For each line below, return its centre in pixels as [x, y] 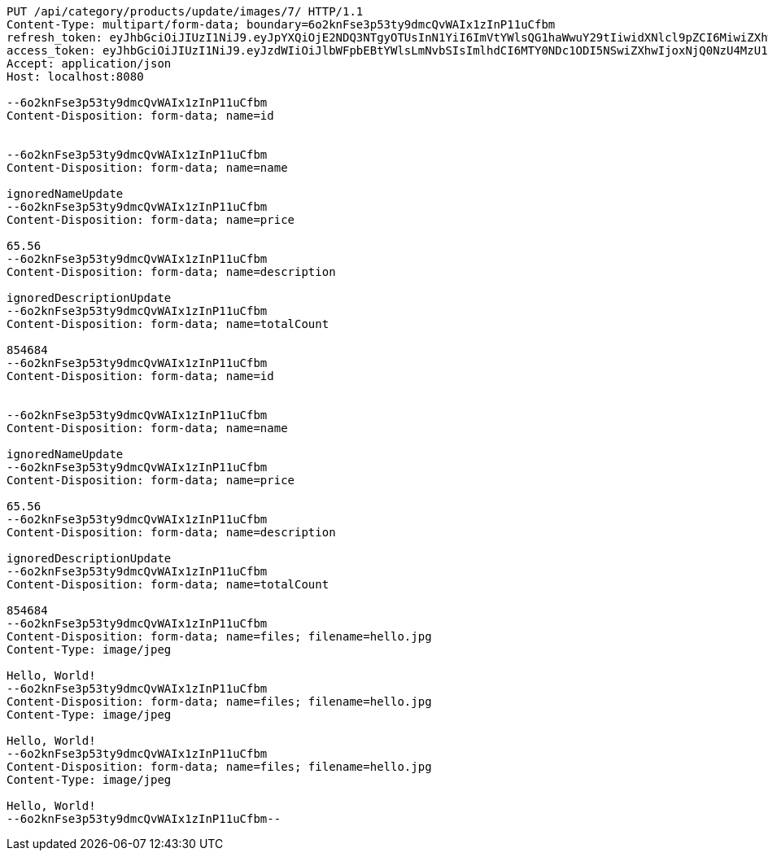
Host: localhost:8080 [75, 77]
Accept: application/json [89, 63]
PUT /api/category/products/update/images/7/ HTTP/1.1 [185, 11]
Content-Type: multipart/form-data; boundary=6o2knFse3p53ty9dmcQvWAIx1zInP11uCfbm [281, 24]
